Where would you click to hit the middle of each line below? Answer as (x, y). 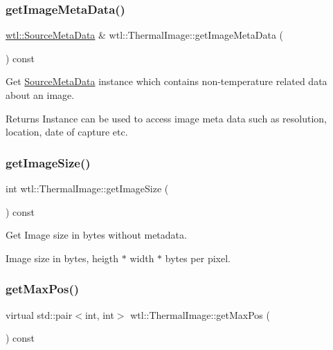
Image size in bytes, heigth (62, 258)
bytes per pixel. (198, 258)
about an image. (40, 95)
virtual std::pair (39, 314)
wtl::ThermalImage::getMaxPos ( (200, 314)
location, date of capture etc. (67, 132)
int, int (99, 314)
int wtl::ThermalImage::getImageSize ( (87, 188)
